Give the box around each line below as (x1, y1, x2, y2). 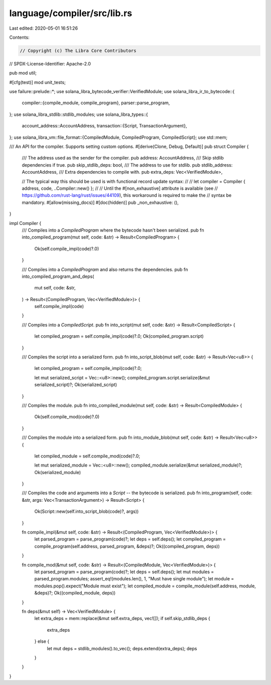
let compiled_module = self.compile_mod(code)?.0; (34, 453, 141, 459)
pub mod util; (9, 70, 37, 76)
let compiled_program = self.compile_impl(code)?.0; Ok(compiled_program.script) (34, 333, 204, 339)
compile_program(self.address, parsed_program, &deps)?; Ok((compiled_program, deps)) (34, 543, 220, 549)
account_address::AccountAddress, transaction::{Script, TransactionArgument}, (22, 123, 187, 129)
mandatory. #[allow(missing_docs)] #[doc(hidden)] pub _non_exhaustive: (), (22, 199, 179, 205)
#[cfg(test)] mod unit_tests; (9, 79, 66, 85)
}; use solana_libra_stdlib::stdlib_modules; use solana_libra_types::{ (9, 111, 148, 117)
